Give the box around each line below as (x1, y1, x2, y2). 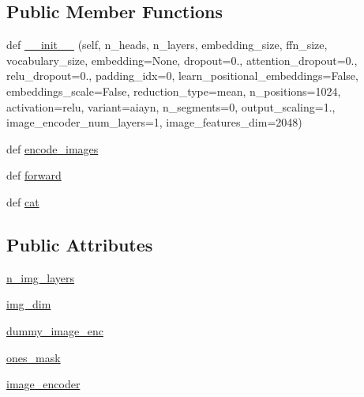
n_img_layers (6, 269, 75, 285)
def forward (6, 167, 62, 183)
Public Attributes (6, 232, 153, 256)
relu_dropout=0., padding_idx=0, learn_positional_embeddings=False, (6, 67, 358, 84)
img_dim (6, 296, 51, 312)
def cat (6, 193, 39, 210)
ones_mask (6, 349, 61, 365)
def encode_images (6, 140, 99, 157)
